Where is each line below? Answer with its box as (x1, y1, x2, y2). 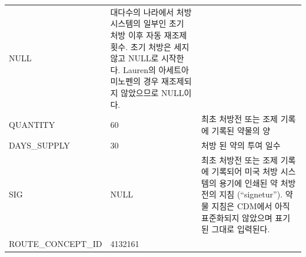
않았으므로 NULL (121, 86, 184, 98)
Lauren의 (122, 63, 156, 75)
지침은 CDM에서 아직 (211, 200, 290, 212)
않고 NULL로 (110, 52, 159, 64)
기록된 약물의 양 (211, 124, 271, 136)
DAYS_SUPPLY (9, 139, 70, 151)
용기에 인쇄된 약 (219, 176, 278, 189)
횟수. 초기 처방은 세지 (110, 40, 189, 52)
